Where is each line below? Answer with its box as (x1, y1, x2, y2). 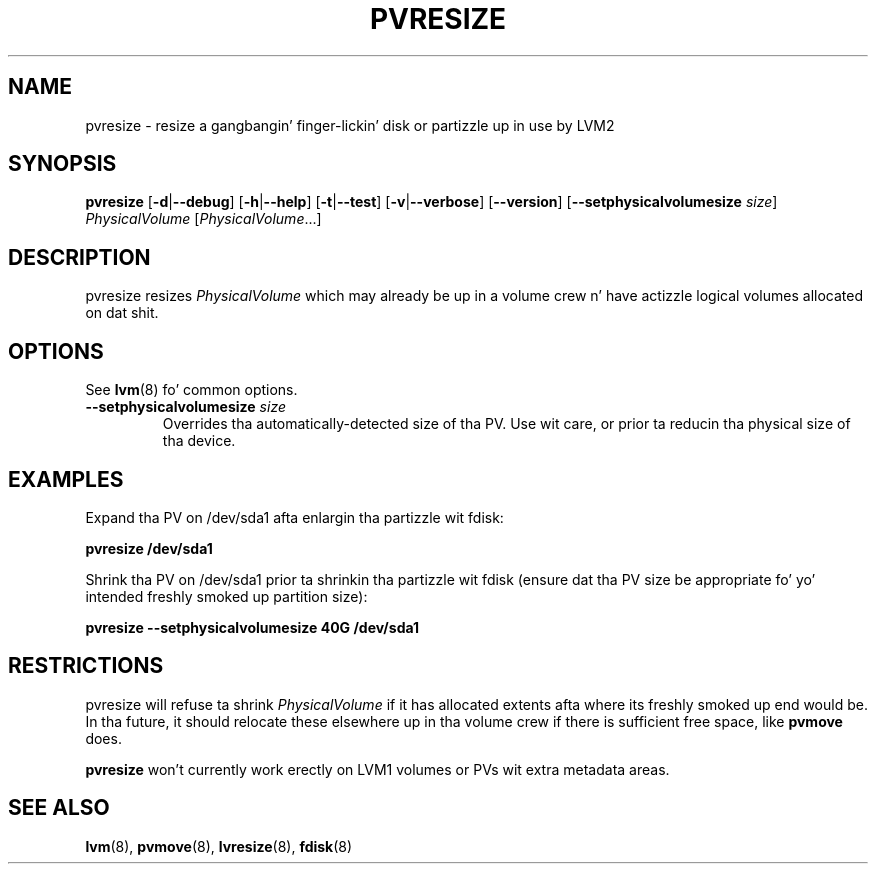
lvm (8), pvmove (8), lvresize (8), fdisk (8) (85, 837, 353, 855)
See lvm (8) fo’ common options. (85, 381, 298, 399)
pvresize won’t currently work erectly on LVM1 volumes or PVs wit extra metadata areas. (85, 760, 670, 778)
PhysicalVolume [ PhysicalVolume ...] (85, 210, 322, 228)
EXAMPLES (8, 466, 124, 492)
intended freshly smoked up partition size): (85, 587, 368, 605)
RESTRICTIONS (8, 653, 164, 679)
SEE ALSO (8, 795, 110, 821)
